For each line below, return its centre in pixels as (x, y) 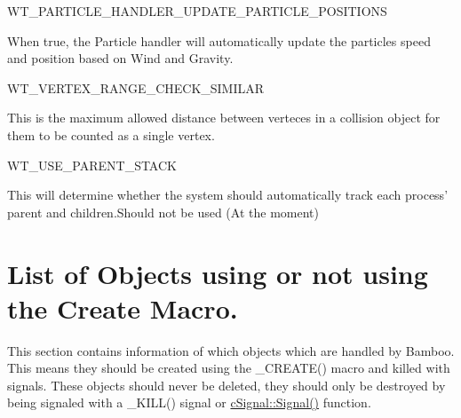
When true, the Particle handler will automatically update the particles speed (219, 40)
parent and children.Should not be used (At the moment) (163, 212)
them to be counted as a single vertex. (111, 134)
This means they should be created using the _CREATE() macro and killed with (229, 368)
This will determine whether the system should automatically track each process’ (228, 195)
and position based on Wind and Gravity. (120, 58)
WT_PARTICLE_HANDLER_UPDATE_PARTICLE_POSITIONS (197, 11)
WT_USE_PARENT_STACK (92, 165)
